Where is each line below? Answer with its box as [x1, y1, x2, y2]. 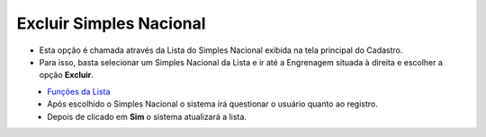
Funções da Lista [47, 86, 111, 97]
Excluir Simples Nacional [16, 13, 206, 33]
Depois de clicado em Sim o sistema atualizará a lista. [47, 111, 247, 122]
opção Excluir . [39, 70, 94, 81]
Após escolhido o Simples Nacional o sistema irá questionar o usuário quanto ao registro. [47, 98, 378, 109]
